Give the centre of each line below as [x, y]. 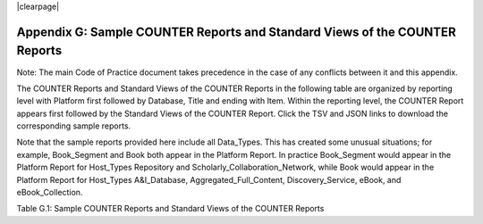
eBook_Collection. [50, 193]
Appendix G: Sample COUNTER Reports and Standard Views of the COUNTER [236, 32]
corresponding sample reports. [74, 126]
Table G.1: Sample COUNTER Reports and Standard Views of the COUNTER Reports [170, 209]
